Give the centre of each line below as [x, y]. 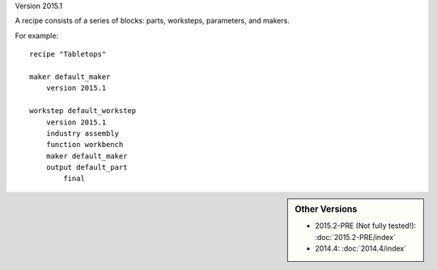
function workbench [85, 145]
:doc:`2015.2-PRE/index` [356, 237]
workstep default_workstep [83, 111]
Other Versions [326, 209]
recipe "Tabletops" [68, 54]
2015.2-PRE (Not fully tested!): [366, 226]
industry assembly [83, 133]
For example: [37, 36]
